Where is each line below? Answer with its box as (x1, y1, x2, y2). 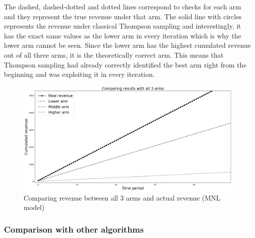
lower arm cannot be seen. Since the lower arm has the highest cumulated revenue (4, 40, 251, 50)
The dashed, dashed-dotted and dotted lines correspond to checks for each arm (4, 1, 241, 11)
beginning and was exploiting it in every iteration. (4, 69, 155, 79)
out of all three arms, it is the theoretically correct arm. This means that (4, 49, 224, 60)
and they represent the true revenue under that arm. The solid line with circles (4, 11, 242, 21)
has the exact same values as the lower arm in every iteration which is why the (4, 30, 241, 40)
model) (24, 202, 45, 212)
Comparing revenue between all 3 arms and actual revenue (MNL (24, 192, 221, 203)
